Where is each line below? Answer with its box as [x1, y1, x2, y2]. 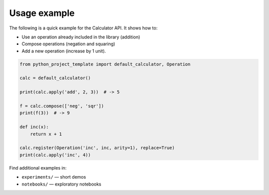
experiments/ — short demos [21, 174, 86, 180]
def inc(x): [19, 124, 49, 130]
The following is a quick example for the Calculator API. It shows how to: [9, 25, 158, 31]
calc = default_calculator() [19, 75, 91, 81]
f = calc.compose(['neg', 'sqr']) [19, 103, 104, 109]
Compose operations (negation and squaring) [21, 41, 116, 47]
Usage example [9, 7, 75, 18]
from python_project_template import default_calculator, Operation [19, 61, 191, 67]
